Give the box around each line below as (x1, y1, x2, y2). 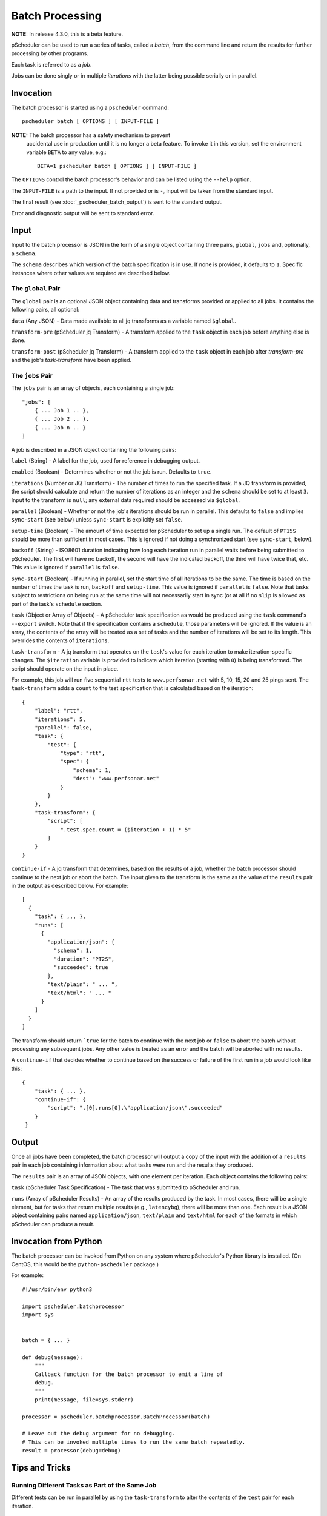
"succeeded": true (53, 964, 108, 971)
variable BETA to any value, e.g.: (26, 149, 107, 156)
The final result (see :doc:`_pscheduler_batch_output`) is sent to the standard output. (11, 198, 223, 206)
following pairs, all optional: (11, 306, 80, 314)
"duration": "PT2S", (53, 956, 115, 962)
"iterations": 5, (34, 716, 86, 723)
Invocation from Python (11, 1236, 102, 1246)
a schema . (11, 249, 37, 257)
